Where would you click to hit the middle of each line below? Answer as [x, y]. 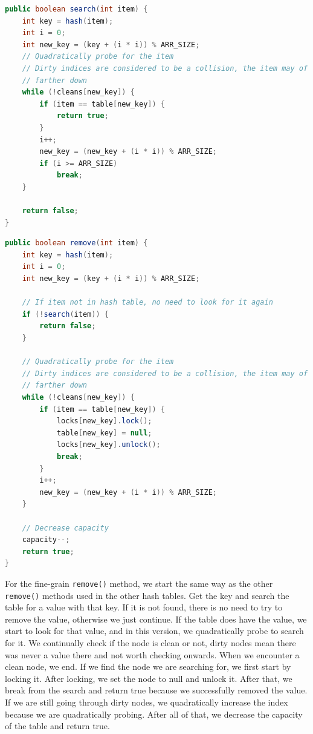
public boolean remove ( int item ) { [76, 243]
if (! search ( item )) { [65, 314]
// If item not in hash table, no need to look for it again [147, 303]
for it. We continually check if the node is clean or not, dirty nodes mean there [150, 643]
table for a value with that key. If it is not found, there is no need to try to [144, 607]
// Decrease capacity [65, 528]
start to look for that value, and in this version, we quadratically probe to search [154, 631]
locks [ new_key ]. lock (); [104, 421]
